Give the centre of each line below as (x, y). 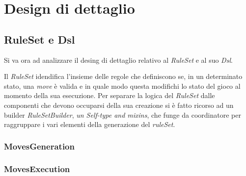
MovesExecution (37, 168)
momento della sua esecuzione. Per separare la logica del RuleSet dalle (109, 95)
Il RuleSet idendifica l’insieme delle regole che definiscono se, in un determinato (123, 76)
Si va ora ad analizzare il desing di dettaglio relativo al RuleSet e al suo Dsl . (118, 60)
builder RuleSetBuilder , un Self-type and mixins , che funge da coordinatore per (123, 114)
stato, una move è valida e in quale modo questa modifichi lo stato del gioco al (122, 86)
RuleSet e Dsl (40, 39)
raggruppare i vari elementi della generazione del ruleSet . (90, 124)
